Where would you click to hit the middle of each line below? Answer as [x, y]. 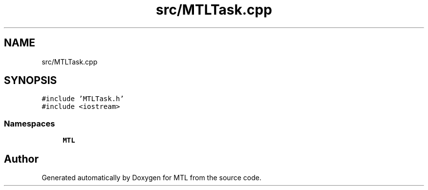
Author [21, 159]
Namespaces [30, 123]
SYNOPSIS [31, 81]
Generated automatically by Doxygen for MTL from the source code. [151, 178]
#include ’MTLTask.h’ [83, 99]
